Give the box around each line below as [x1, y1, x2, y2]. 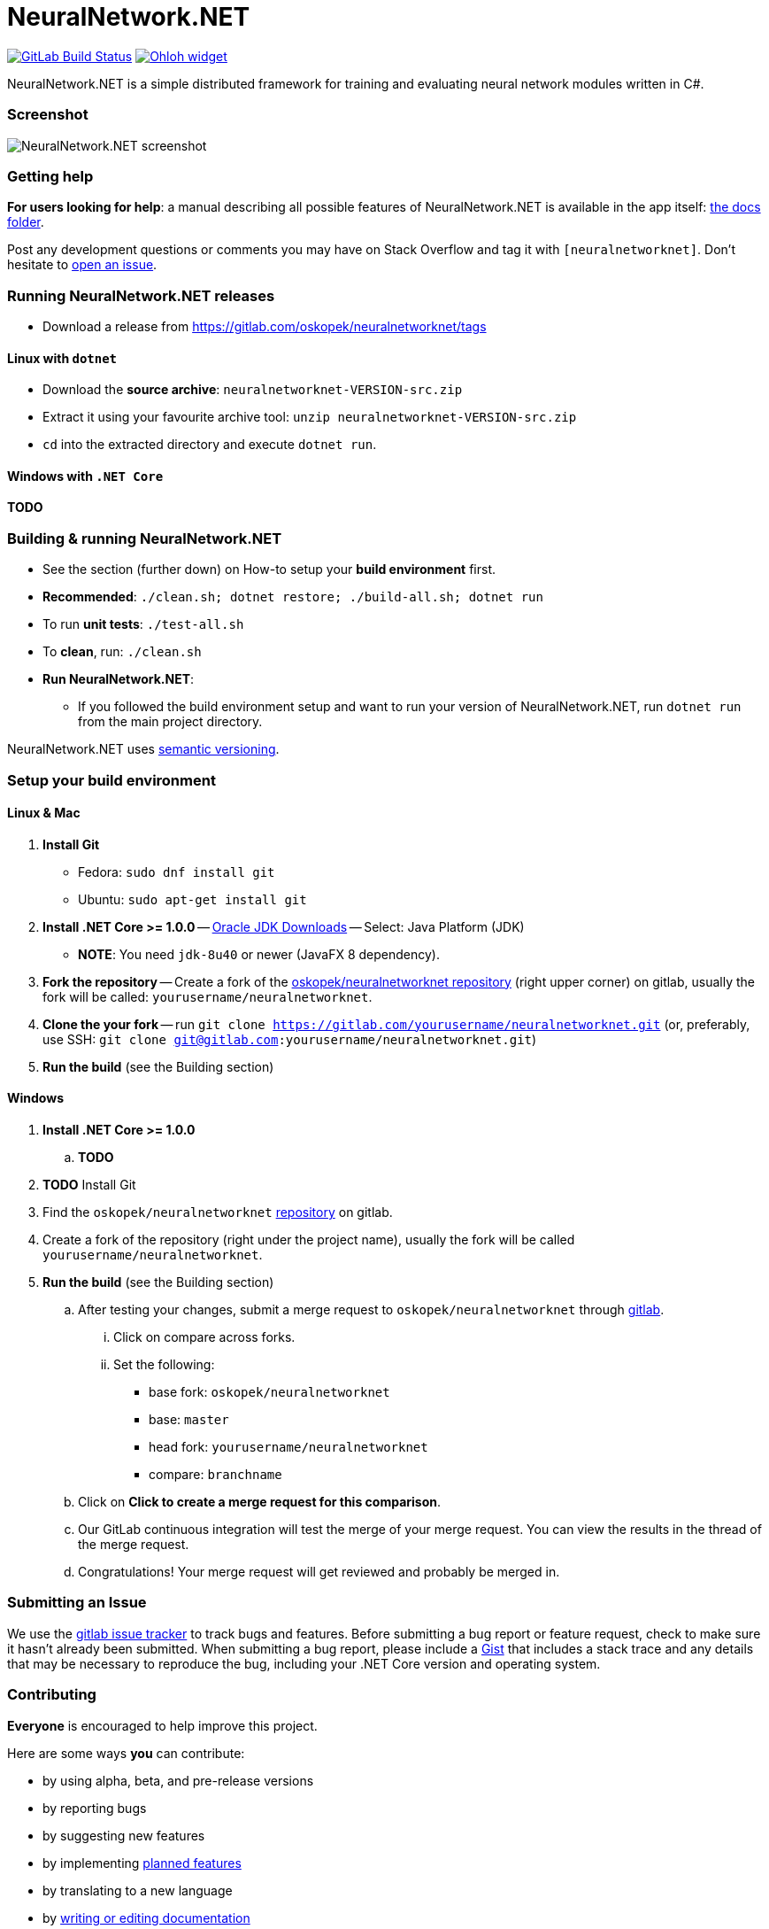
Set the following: [113, 1357, 215, 1372]
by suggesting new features [42, 1827, 205, 1843]
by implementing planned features [42, 1855, 242, 1871]
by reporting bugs [42, 1800, 147, 1816]
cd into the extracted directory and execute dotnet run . [42, 437, 377, 453]
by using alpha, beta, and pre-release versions [42, 1772, 314, 1788]
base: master [149, 1412, 229, 1427]
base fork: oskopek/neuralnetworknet [149, 1384, 390, 1399]
